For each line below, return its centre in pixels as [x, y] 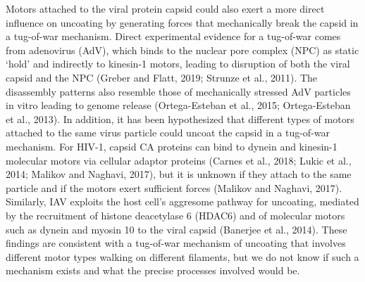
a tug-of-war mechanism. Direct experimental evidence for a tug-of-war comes [173, 36]
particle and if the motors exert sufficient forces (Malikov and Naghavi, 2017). [174, 187]
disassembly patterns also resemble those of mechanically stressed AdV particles [178, 91]
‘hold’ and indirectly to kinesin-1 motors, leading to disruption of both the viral [178, 64]
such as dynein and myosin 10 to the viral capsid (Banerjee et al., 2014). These [177, 229]
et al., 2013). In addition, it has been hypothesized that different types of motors [180, 118]
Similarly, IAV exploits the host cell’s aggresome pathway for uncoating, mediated [182, 201]
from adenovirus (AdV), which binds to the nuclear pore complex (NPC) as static [182, 50]
